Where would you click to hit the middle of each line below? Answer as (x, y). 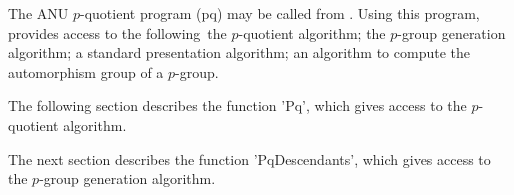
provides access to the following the (117, 32)
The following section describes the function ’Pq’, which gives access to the (237, 105)
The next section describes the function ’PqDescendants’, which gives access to (249, 158)
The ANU (38, 13)
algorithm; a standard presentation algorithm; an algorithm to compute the (239, 52)
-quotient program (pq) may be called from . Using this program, (279, 13)
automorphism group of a (86, 71)
